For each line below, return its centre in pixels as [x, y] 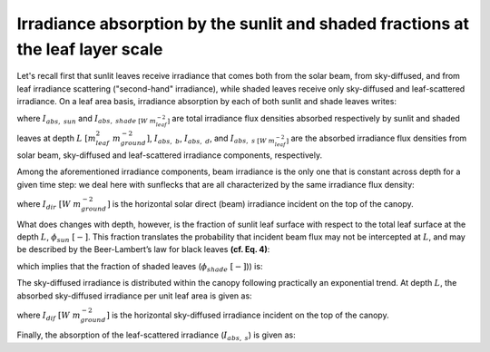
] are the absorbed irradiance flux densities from [377, 139]
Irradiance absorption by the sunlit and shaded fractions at [243, 24]
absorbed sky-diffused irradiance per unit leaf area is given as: [135, 296]
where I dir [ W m [49, 205]
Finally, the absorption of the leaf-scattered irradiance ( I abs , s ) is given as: [156, 336]
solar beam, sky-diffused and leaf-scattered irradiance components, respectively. [169, 155]
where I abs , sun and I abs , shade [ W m [86, 119]
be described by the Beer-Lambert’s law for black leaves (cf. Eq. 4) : [143, 249]
